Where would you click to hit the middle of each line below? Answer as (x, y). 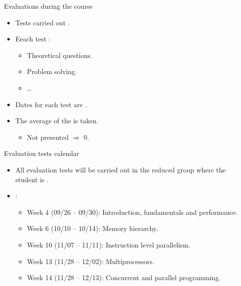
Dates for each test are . (51, 104)
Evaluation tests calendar (42, 153)
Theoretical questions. (60, 55)
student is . (32, 179)
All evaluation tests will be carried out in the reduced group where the (120, 169)
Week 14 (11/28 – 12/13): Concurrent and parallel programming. (124, 277)
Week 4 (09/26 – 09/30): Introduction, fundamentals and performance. (132, 212)
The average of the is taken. (57, 121)
